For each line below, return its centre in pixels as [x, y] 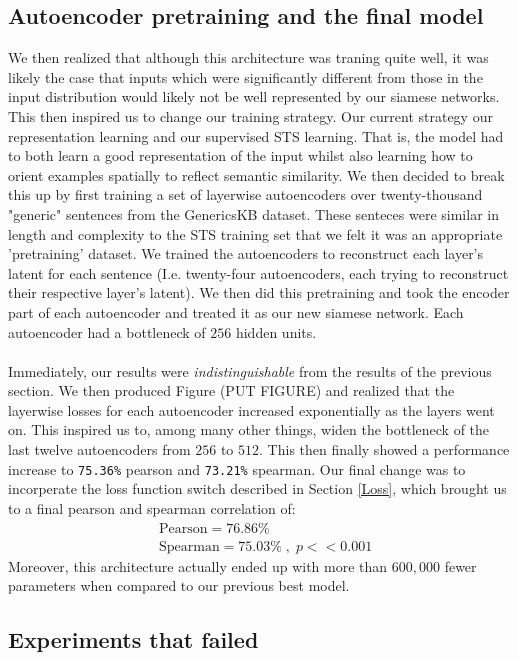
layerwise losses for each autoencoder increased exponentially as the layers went [251, 409]
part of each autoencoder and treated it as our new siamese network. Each [236, 311]
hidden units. [276, 331]
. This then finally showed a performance [384, 449]
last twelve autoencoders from [99, 449]
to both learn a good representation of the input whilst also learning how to [240, 155]
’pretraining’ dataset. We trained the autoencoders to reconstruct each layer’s [246, 253]
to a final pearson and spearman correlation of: [152, 507]
